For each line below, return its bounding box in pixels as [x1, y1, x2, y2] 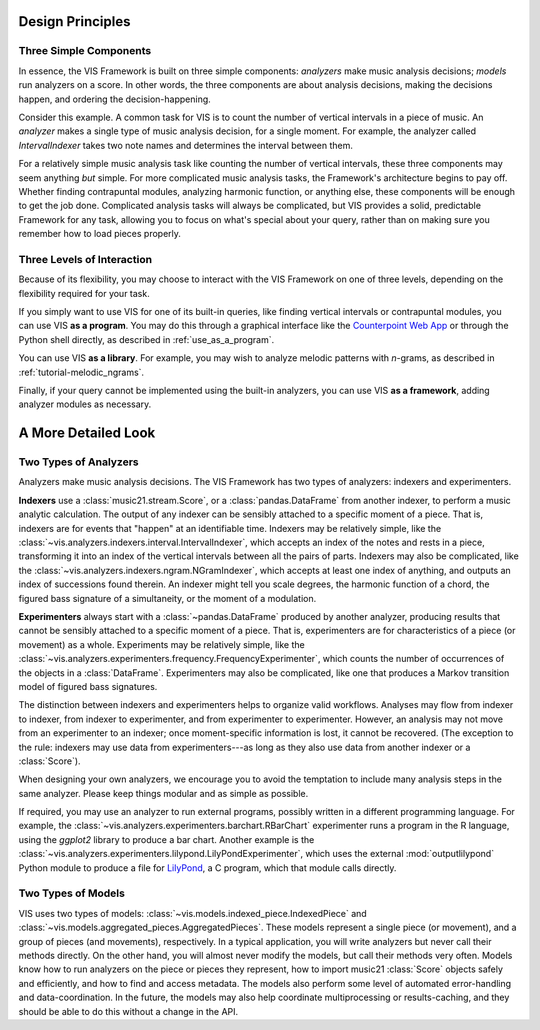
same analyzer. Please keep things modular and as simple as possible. [18, 787, 309, 799]
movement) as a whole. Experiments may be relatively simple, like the [18, 638, 305, 650]
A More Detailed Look [18, 425, 156, 442]
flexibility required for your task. [18, 287, 150, 299]
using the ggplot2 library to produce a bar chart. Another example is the [18, 833, 315, 845]
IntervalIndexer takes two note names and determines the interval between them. [18, 139, 354, 151]
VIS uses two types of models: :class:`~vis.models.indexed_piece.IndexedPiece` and [18, 907, 367, 919]
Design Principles [18, 13, 131, 30]
